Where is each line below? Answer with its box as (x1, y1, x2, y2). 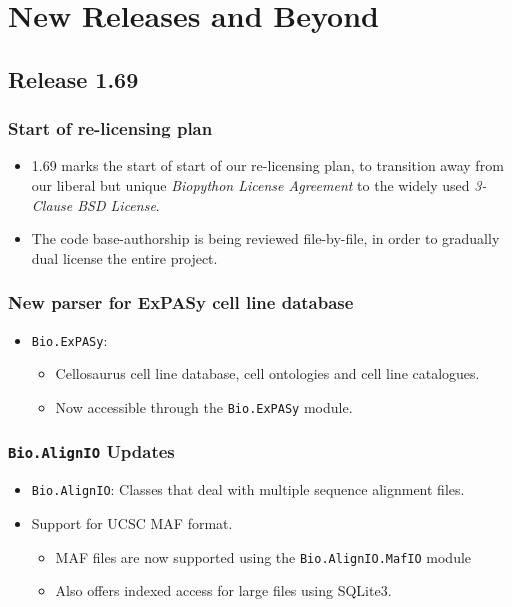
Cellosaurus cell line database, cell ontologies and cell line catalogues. (55, 363, 480, 384)
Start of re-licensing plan (8, 116, 213, 141)
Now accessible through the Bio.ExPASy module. (55, 396, 353, 417)
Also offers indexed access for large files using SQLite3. (55, 580, 392, 601)
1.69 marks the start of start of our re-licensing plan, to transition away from (31, 155, 504, 176)
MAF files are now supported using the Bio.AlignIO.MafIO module (55, 546, 472, 567)
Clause (31, 194, 73, 215)
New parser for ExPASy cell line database (8, 290, 354, 315)
